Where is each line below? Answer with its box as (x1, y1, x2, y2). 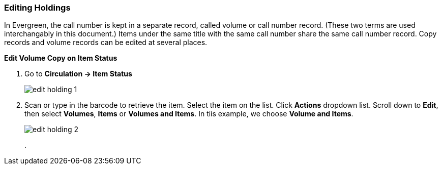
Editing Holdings (4, 3, 71, 13)
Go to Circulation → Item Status (24, 69, 132, 78)
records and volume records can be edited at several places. (4, 38, 208, 47)
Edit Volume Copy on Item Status (4, 54, 117, 63)
